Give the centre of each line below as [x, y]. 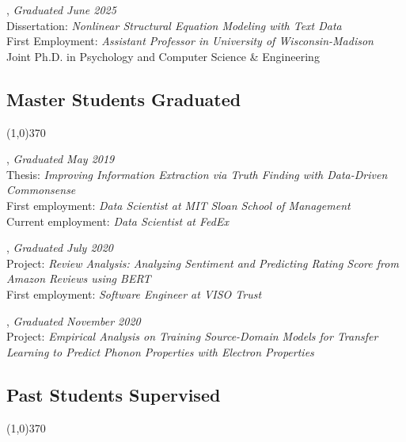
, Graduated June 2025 [61, 10]
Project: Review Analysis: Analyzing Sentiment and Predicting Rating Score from [203, 263]
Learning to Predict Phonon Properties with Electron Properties [160, 351]
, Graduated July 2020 [60, 248]
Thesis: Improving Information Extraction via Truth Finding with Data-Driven [197, 174]
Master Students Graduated [124, 99]
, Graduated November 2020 [74, 320]
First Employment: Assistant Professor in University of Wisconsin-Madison [190, 41]
